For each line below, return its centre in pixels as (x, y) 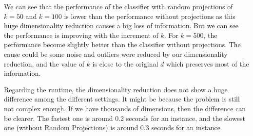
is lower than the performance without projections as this (150, 16)
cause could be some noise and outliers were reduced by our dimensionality (116, 54)
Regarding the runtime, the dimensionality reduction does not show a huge (116, 89)
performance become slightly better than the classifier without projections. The (122, 44)
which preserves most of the (207, 63)
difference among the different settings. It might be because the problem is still (122, 99)
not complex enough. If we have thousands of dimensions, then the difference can (125, 108)
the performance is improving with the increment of (81, 35)
